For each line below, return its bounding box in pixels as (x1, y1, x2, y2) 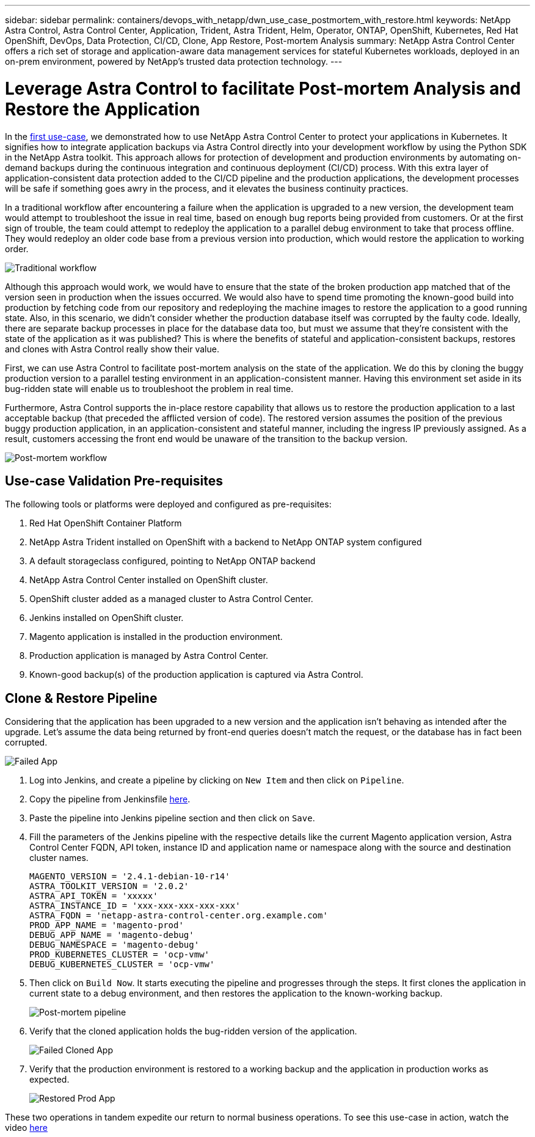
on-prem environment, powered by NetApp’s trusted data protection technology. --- (5, 56, 343, 67)
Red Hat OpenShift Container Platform (29, 518, 182, 529)
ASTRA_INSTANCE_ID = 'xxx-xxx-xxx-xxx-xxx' (29, 901, 241, 911)
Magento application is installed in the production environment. (29, 631, 283, 642)
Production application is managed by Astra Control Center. (29, 650, 269, 661)
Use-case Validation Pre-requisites (5, 473, 223, 489)
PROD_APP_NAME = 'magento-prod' (29, 920, 184, 931)
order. (5, 243, 29, 254)
